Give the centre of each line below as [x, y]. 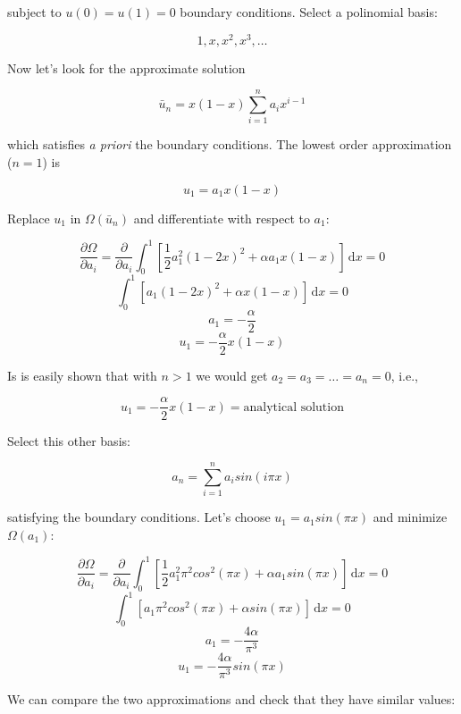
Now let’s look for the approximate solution [126, 67]
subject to [34, 12]
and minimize [410, 517]
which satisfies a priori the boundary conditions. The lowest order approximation [230, 144]
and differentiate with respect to [222, 218]
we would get [232, 375]
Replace [29, 218]
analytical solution [293, 407]
